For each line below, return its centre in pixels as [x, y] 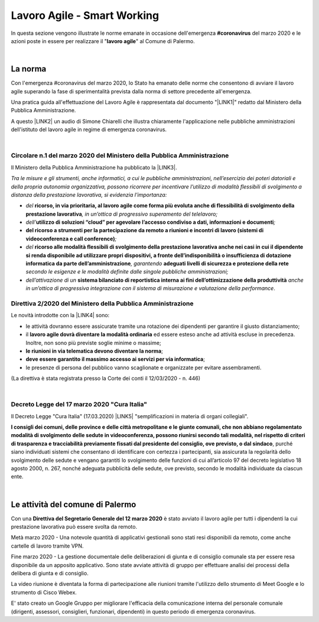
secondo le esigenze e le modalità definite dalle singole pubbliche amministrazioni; [127, 272]
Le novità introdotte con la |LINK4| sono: [60, 315]
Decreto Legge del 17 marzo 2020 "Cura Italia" [79, 405]
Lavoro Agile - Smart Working [85, 15]
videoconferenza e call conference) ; [71, 239]
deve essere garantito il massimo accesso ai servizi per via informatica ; [115, 359]
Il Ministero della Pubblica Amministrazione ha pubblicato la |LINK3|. [94, 167]
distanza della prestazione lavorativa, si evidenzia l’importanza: [89, 194]
